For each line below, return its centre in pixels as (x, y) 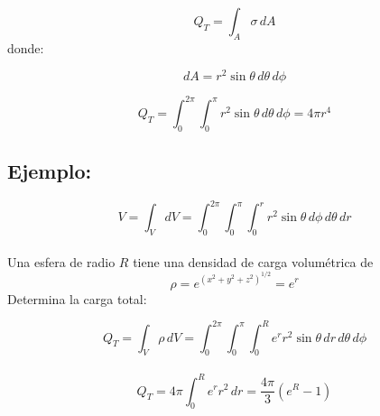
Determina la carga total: (77, 298)
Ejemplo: (50, 171)
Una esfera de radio (61, 261)
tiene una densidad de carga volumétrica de (253, 261)
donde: (26, 47)
